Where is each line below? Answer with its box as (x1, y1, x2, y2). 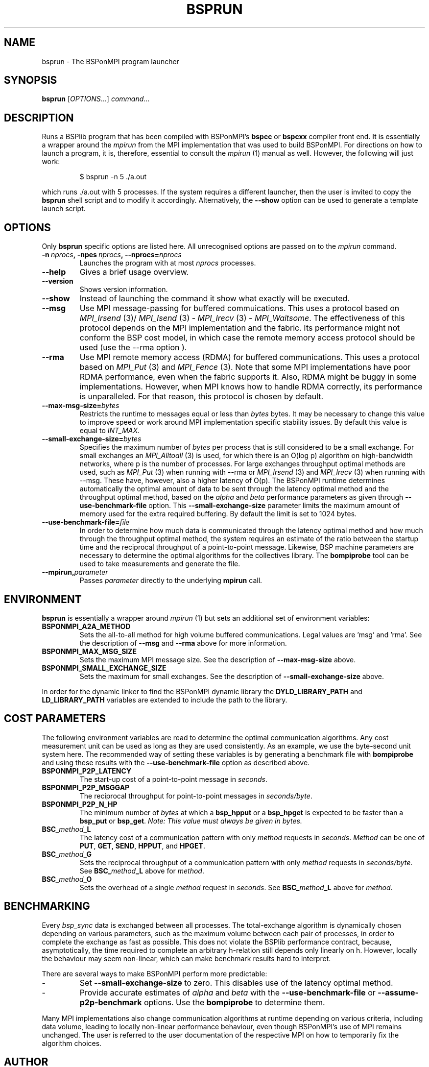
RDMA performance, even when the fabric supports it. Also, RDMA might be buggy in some (79, 372, 417, 382)
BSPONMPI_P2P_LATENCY (42, 766, 132, 775)
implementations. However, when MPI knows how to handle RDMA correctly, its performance (79, 382, 423, 392)
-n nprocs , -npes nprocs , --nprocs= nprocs (42, 250, 182, 259)
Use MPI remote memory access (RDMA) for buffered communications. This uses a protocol (79, 352, 420, 363)
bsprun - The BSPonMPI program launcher (42, 57, 179, 66)
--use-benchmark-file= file (42, 518, 130, 527)
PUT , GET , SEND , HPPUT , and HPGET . (79, 841, 205, 850)
